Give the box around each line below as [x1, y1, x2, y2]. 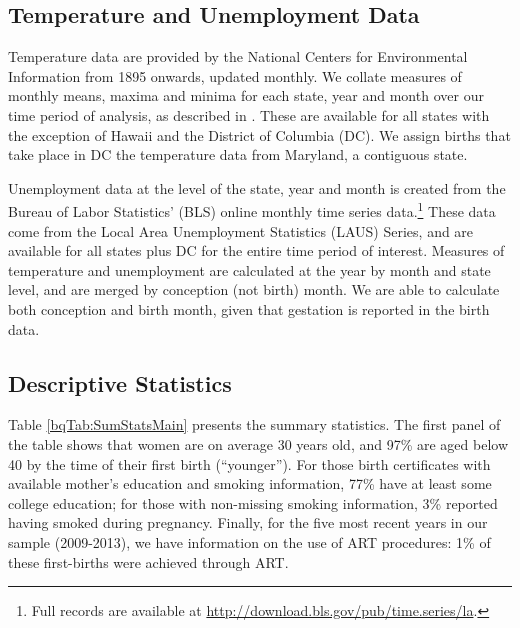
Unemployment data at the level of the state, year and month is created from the [8, 177, 506, 198]
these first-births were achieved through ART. [8, 551, 289, 572]
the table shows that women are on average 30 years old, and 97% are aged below [8, 433, 509, 454]
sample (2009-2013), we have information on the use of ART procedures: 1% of [8, 531, 491, 552]
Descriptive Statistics [8, 367, 232, 398]
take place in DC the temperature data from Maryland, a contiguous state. [8, 144, 468, 165]
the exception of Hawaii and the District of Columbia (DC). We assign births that [8, 124, 511, 145]
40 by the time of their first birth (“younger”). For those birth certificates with [8, 453, 491, 474]
